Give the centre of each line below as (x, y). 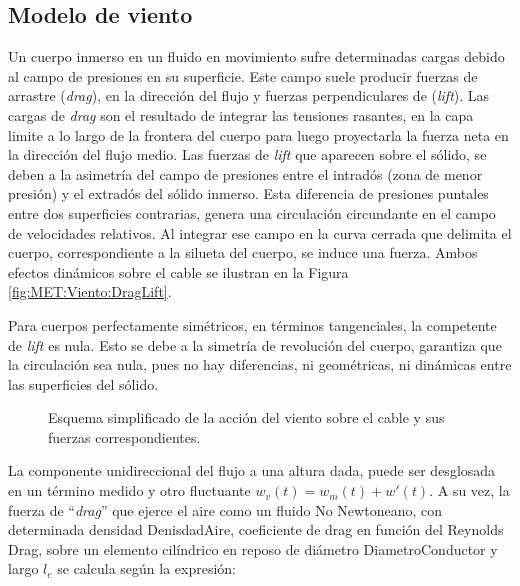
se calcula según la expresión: (147, 568)
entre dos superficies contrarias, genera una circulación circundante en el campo (252, 212)
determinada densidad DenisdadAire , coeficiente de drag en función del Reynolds (256, 529)
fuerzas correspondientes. (124, 436)
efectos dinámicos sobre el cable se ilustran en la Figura (178, 271)
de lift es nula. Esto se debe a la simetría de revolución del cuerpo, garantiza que (255, 344)
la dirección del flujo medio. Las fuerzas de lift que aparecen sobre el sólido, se (247, 154)
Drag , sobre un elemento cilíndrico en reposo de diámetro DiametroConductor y (253, 548)
